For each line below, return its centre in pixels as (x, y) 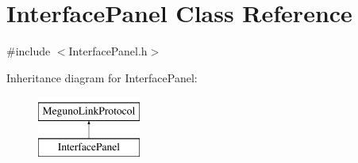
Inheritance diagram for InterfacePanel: (102, 77)
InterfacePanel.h (108, 51)
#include (29, 51)
